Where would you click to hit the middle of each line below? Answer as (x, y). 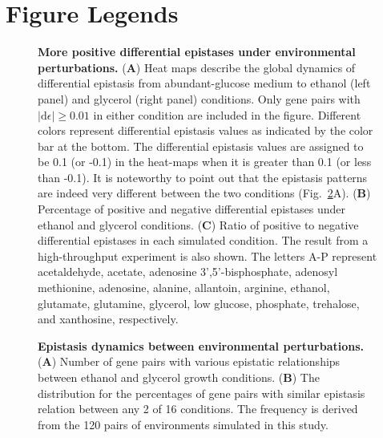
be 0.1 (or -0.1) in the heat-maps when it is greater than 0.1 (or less (205, 162)
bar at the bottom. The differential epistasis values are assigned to (201, 146)
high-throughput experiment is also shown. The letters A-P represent (208, 255)
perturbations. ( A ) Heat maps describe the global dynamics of (197, 67)
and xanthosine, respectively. (108, 319)
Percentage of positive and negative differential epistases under (192, 209)
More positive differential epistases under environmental (197, 52)
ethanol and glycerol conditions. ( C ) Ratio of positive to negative (198, 224)
